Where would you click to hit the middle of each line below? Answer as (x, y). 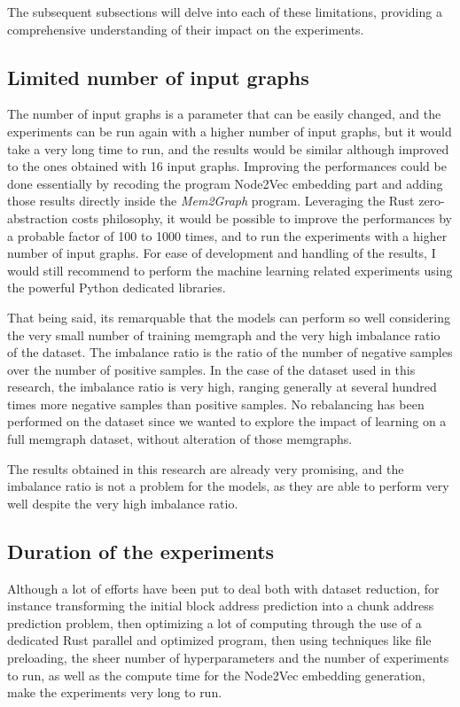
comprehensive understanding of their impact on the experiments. (186, 29)
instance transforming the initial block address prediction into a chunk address (221, 606)
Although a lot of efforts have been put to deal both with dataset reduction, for (223, 588)
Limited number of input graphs (158, 77)
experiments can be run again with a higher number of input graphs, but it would (230, 131)
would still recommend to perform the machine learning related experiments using (230, 270)
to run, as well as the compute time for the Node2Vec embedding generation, (216, 675)
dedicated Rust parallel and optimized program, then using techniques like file (219, 640)
